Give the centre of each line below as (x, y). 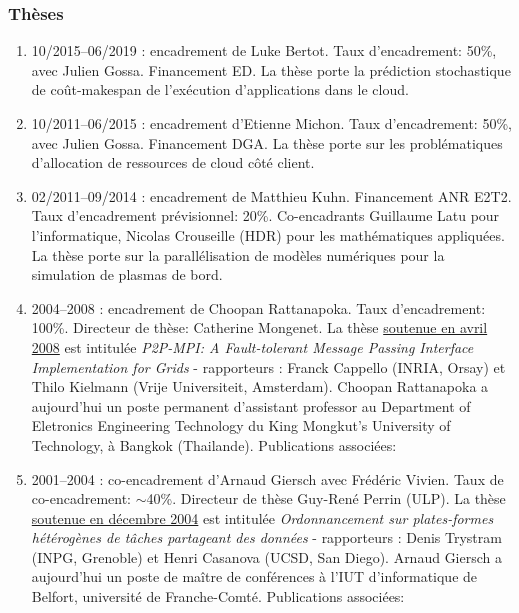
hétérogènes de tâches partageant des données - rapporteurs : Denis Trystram (266, 537)
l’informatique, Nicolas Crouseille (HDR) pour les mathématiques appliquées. (268, 234)
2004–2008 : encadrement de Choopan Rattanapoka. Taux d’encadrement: (258, 307)
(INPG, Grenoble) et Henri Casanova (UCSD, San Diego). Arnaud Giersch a (266, 556)
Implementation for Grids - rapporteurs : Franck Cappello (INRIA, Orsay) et (268, 366)
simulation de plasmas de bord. (127, 274)
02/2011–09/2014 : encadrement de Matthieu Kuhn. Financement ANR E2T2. (271, 195)
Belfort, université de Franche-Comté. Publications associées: (218, 596)
